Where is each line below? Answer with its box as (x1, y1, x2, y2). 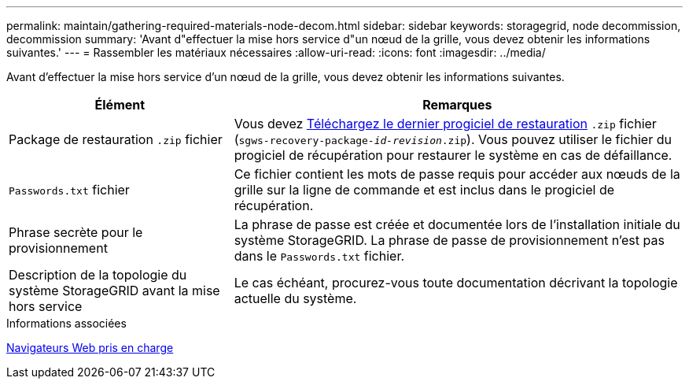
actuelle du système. (234, 291, 357, 306)
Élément (94, 97, 146, 113)
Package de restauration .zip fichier (9, 131, 223, 147)
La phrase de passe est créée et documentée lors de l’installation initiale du (234, 217, 680, 232)
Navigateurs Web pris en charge (6, 341, 174, 354)
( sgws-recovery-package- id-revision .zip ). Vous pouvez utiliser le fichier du (234, 131, 672, 147)
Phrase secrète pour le (9, 224, 143, 240)
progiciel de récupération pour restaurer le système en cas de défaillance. (234, 147, 672, 163)
